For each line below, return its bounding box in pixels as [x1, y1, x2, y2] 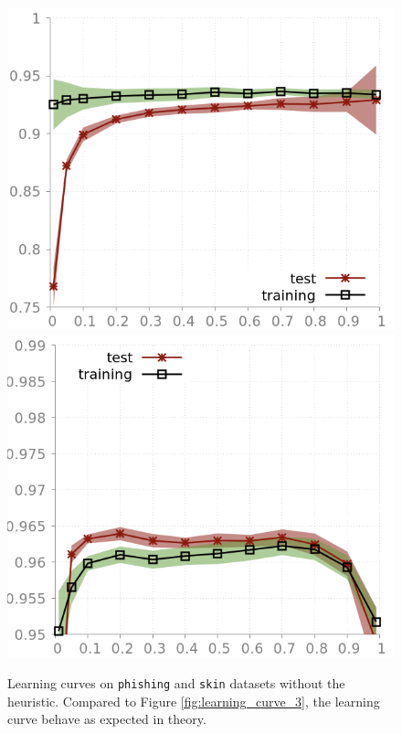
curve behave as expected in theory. [7, 709, 206, 729]
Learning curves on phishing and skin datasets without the [7, 673, 345, 692]
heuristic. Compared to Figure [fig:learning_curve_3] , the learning [7, 691, 380, 710]
